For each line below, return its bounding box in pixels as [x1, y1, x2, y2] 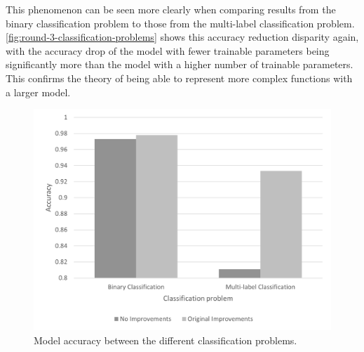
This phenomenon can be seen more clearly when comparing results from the [6, 2, 336, 16]
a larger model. [6, 84, 71, 99]
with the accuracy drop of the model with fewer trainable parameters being [6, 43, 330, 58]
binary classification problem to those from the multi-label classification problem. [6, 15, 355, 30]
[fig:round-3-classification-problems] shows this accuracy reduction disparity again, [6, 30, 359, 44]
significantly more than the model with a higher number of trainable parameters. [6, 57, 353, 72]
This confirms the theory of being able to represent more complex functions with [6, 70, 353, 85]
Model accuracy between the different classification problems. [34, 332, 297, 347]
